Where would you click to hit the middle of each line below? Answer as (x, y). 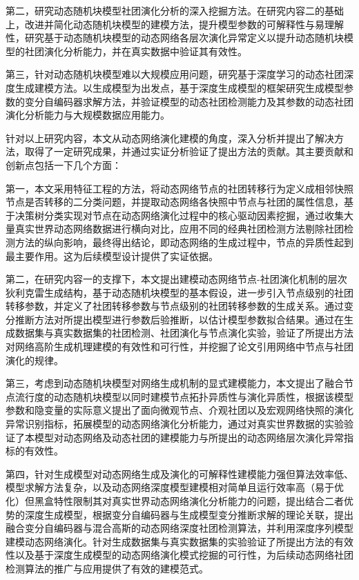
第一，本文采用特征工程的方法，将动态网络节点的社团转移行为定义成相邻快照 (179, 188)
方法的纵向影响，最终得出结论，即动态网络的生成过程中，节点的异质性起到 (184, 242)
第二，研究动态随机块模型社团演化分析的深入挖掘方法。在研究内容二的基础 (175, 10)
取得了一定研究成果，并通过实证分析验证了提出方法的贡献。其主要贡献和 (189, 151)
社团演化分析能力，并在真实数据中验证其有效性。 (136, 51)
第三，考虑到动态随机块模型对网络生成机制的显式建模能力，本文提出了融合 (175, 383)
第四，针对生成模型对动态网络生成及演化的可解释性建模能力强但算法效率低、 (179, 473)
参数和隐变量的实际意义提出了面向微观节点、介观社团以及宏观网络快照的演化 (179, 410)
